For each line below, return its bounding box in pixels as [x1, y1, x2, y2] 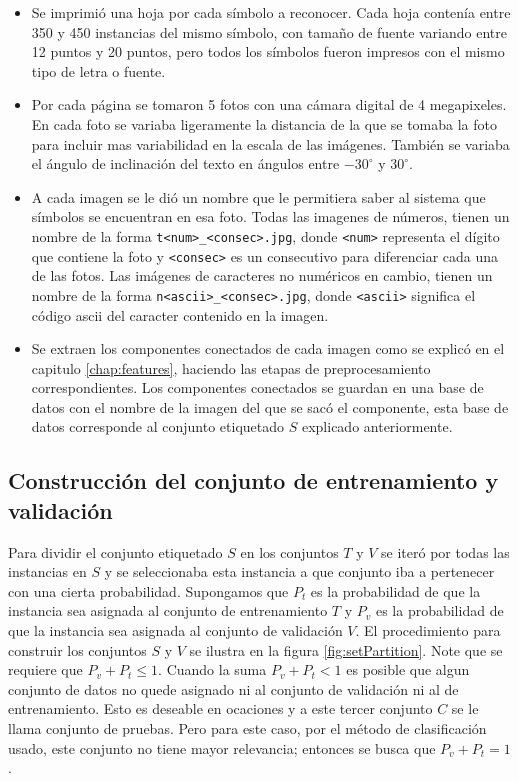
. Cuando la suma [158, 659, 267, 680]
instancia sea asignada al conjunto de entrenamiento [8, 600, 328, 621]
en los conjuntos [240, 541, 339, 562]
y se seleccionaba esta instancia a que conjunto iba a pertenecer [104, 561, 495, 582]
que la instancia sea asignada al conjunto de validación [8, 620, 343, 641]
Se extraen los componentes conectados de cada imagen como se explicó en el [31, 338, 505, 359]
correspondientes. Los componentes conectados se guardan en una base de [31, 377, 484, 398]
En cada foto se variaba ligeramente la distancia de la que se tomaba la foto [31, 113, 497, 134]
